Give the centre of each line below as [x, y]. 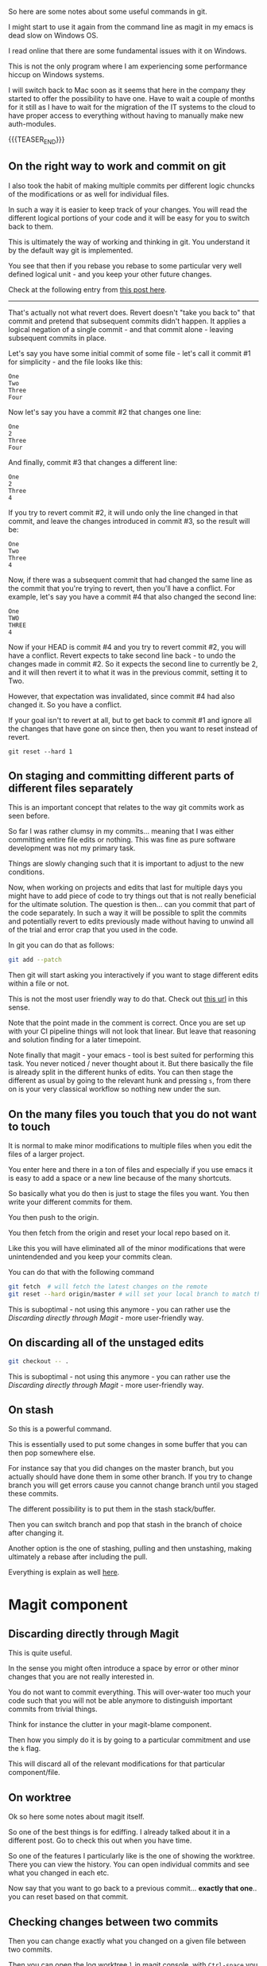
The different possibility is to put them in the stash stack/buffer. [112, 1509]
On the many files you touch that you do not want [132, 1114]
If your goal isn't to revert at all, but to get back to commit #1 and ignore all [130, 720]
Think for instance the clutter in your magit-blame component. [110, 1725]
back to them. [31, 226]
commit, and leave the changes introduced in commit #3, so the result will [129, 521]
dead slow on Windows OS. [53, 35]
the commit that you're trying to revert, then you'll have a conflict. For [122, 588]
